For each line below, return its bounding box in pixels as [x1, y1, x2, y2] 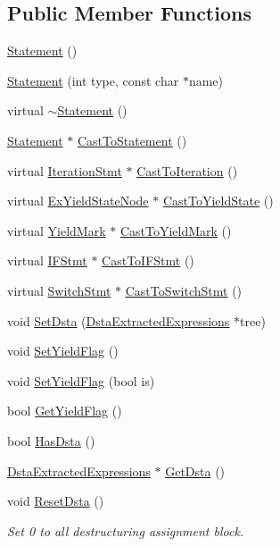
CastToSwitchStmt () [125, 281, 243, 299]
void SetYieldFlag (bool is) [7, 371, 155, 390]
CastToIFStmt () [102, 251, 194, 270]
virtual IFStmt [7, 251, 87, 270]
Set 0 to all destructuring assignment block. [7, 521, 244, 540]
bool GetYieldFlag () [7, 401, 122, 420]
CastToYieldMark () [119, 221, 232, 239]
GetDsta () [165, 461, 226, 480]
